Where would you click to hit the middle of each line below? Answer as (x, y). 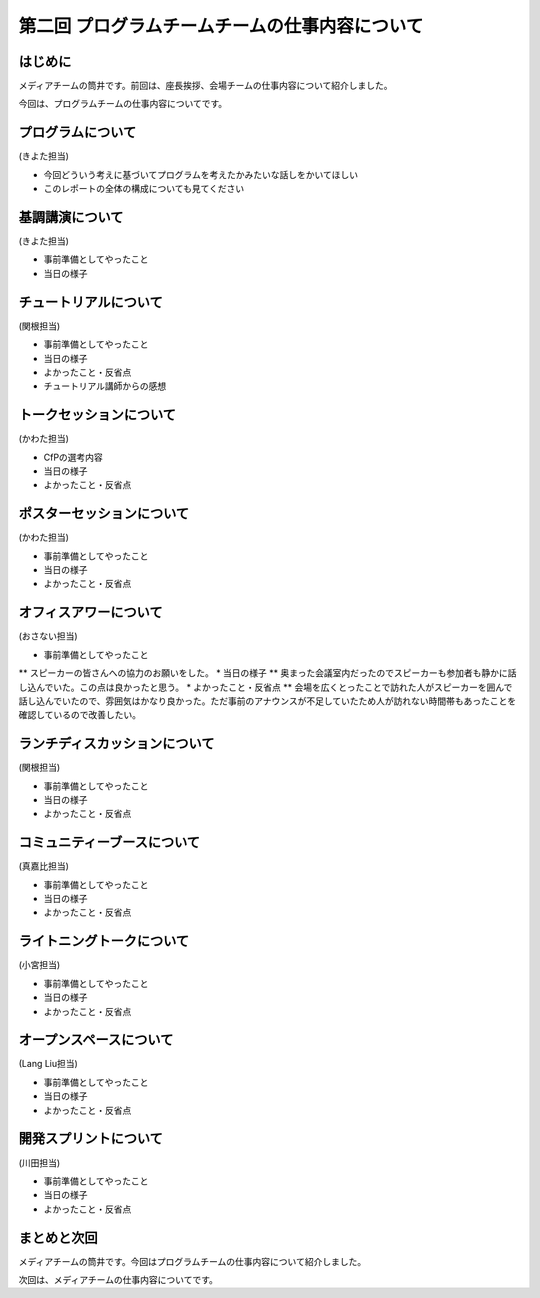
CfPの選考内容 (73, 457)
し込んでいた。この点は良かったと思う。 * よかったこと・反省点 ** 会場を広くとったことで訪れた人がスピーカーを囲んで (265, 687)
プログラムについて (77, 132)
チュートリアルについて (91, 301)
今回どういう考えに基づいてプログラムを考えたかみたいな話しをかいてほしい (201, 174)
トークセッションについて (97, 415)
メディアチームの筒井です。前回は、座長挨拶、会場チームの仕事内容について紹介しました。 (206, 86)
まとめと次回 (58, 1237)
